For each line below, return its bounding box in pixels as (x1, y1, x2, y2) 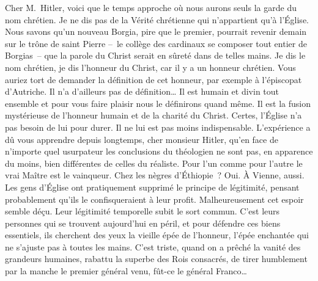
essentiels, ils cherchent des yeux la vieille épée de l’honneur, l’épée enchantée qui (5, 228, 309, 241)
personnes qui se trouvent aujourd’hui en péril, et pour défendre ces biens (5, 216, 281, 229)
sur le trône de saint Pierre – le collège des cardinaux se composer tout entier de (5, 37, 307, 49)
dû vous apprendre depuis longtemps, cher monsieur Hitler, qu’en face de (5, 133, 278, 145)
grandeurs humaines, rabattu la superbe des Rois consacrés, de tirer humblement (5, 252, 308, 265)
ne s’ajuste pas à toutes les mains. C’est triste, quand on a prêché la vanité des (5, 240, 301, 253)
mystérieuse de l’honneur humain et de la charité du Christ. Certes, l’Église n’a (5, 109, 302, 122)
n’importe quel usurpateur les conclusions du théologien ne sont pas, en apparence (5, 145, 313, 158)
